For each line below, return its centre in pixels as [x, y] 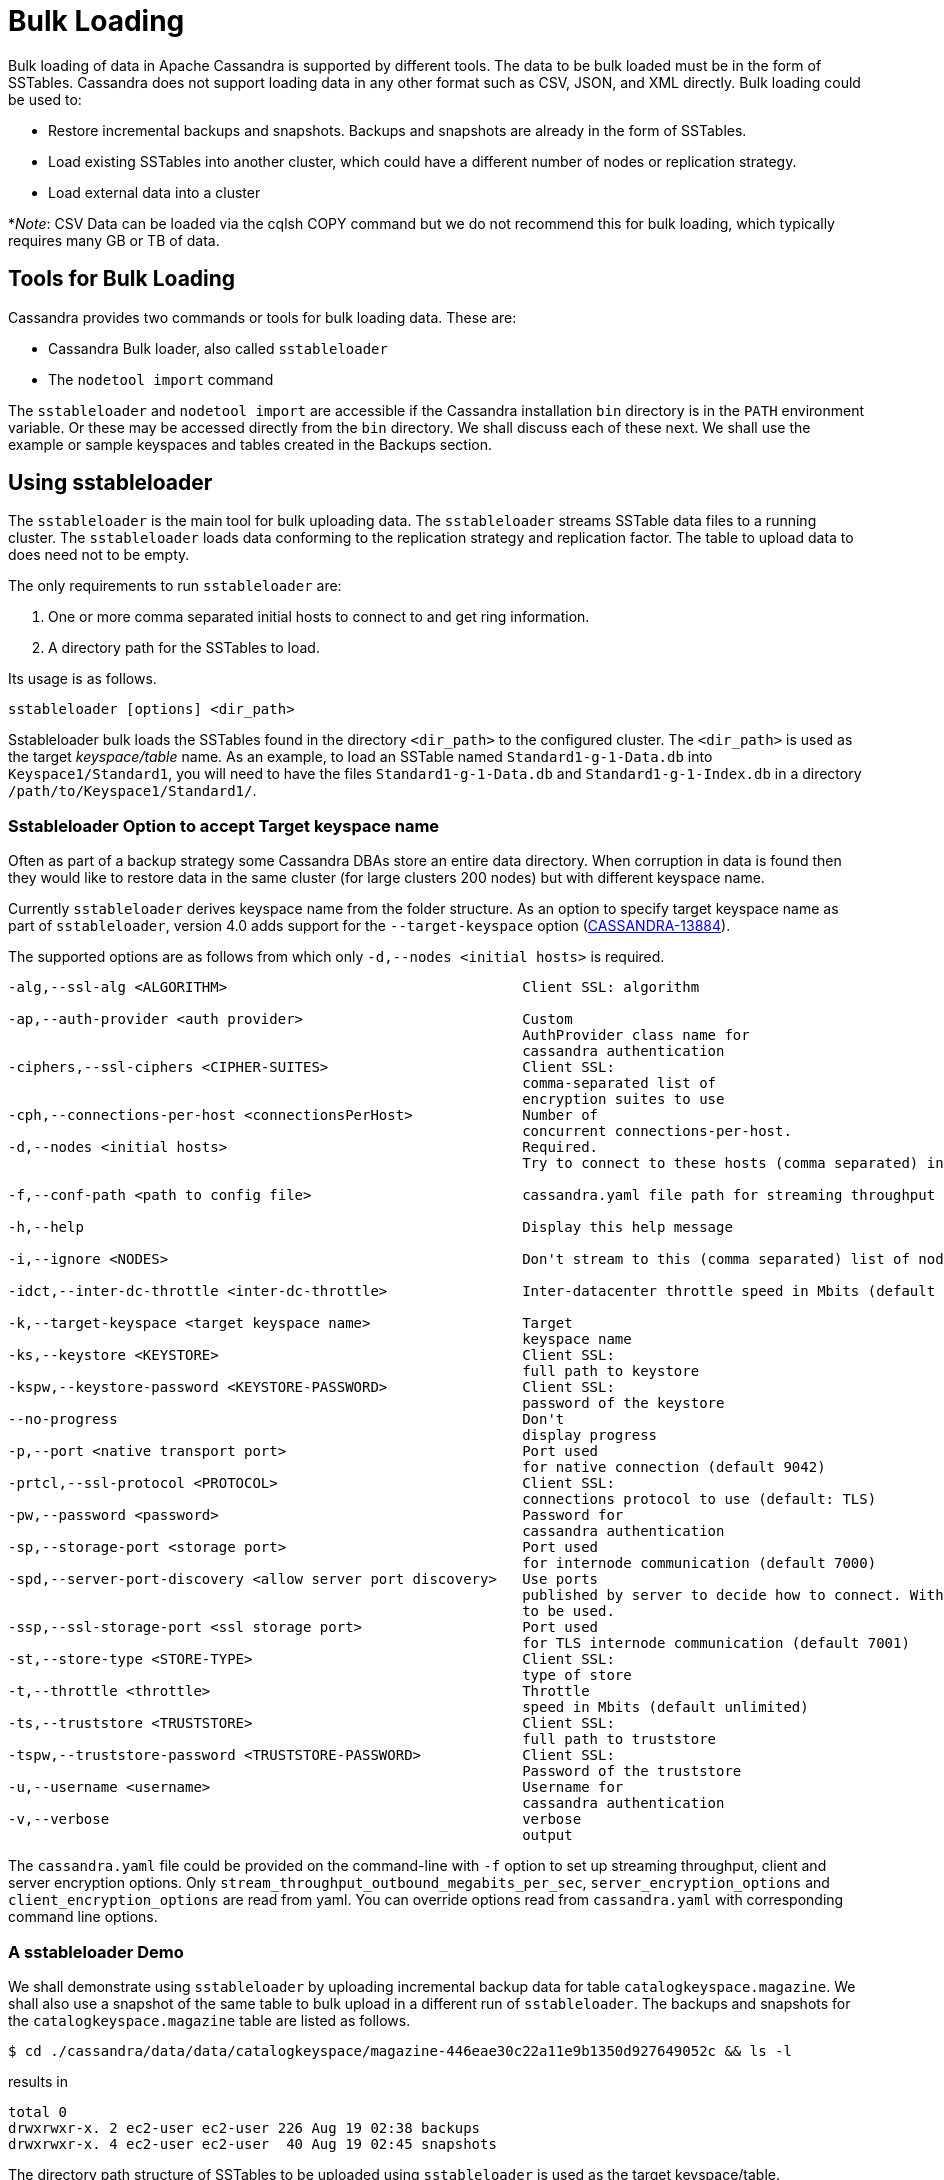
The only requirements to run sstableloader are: [175, 586]
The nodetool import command [161, 379]
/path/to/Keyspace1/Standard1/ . [132, 791]
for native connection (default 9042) [674, 1467]
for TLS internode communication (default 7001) [716, 1643]
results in [38, 2081]
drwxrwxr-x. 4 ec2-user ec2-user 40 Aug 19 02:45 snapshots [252, 2143]
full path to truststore [619, 1739]
